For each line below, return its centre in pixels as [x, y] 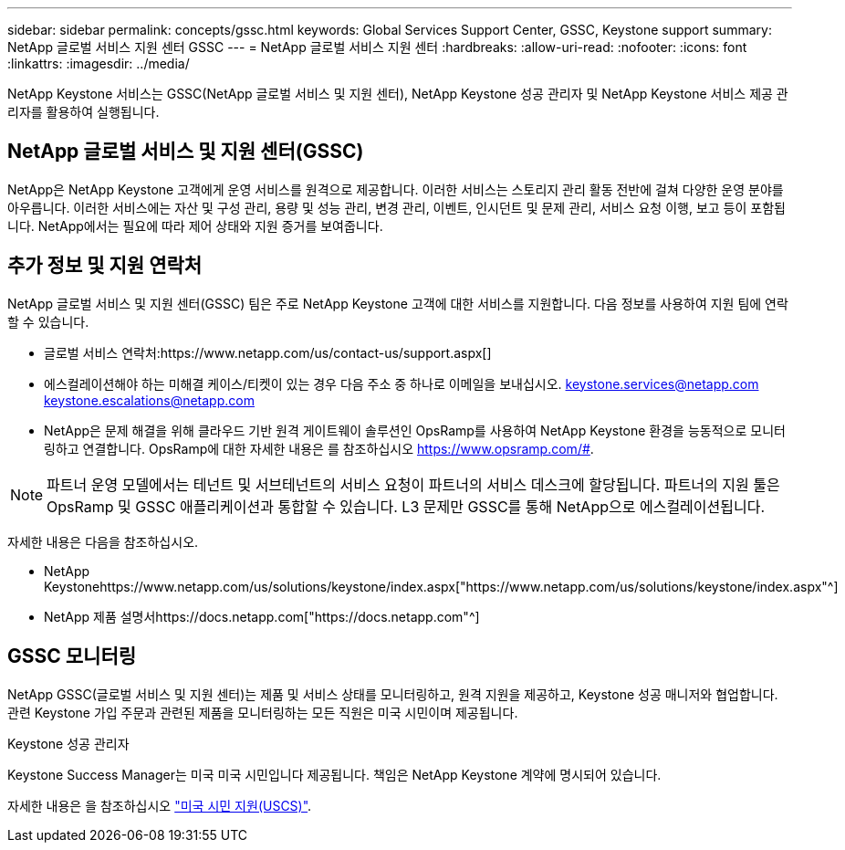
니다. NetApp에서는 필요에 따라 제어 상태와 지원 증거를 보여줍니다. [195, 226]
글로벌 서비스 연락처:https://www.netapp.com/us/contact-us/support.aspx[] [268, 352]
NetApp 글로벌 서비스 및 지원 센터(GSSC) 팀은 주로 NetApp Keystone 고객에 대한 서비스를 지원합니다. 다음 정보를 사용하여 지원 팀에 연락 [398, 303]
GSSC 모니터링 [72, 656]
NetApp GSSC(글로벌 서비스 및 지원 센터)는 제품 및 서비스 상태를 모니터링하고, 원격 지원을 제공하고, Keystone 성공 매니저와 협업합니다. [393, 694]
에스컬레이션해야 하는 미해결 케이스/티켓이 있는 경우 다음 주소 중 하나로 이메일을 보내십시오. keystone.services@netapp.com [402, 383]
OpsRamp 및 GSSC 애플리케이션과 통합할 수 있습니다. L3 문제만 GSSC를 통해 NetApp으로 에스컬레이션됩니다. [406, 506]
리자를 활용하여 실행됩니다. [83, 112]
